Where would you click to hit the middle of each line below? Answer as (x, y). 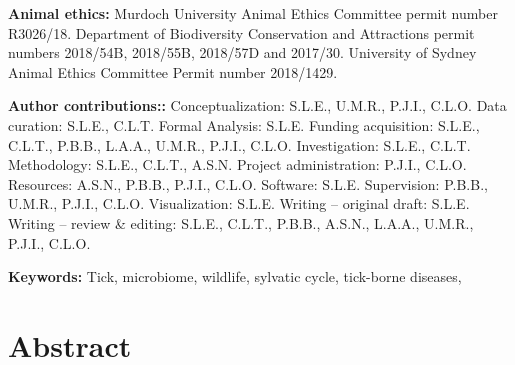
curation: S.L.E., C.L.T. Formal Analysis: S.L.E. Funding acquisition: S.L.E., (244, 124)
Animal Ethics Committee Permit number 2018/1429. (173, 71)
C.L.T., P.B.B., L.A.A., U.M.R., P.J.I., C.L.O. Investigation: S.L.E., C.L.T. (239, 144)
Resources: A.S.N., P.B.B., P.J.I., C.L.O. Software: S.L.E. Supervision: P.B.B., (248, 183)
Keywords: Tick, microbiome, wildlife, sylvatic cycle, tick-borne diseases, (235, 276)
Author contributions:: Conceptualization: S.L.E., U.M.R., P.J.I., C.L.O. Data (257, 105)
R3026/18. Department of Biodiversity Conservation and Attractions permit (241, 32)
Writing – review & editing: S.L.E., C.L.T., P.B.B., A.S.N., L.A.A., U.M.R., (241, 222)
